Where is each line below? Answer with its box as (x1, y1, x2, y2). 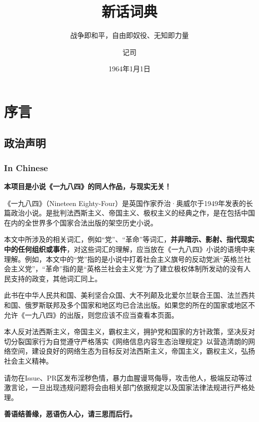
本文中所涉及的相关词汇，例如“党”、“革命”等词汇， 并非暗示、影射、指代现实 (4, 234, 255, 244)
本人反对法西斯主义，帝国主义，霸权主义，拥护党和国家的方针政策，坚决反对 (4, 326, 255, 337)
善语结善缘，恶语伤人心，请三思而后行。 (4, 409, 136, 419)
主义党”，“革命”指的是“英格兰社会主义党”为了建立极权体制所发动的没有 (10, 263, 244, 274)
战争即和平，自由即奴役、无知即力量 (70, 30, 189, 40)
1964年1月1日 (109, 63, 150, 74)
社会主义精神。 (4, 356, 53, 366)
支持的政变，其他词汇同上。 (10, 273, 102, 283)
